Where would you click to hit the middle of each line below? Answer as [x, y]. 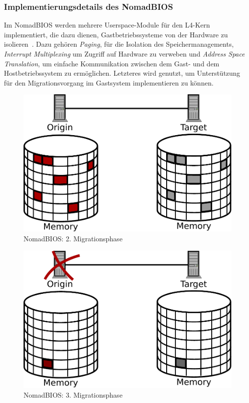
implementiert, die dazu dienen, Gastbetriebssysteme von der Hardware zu [116, 34]
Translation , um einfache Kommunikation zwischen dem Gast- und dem [112, 63]
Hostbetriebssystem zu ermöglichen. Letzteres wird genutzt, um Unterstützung [122, 73]
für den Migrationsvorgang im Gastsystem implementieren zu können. [109, 82]
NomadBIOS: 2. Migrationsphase [73, 238]
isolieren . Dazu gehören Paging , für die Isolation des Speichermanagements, [119, 44]
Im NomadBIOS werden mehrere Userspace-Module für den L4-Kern [107, 25]
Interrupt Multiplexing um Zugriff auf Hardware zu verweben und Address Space [124, 54]
